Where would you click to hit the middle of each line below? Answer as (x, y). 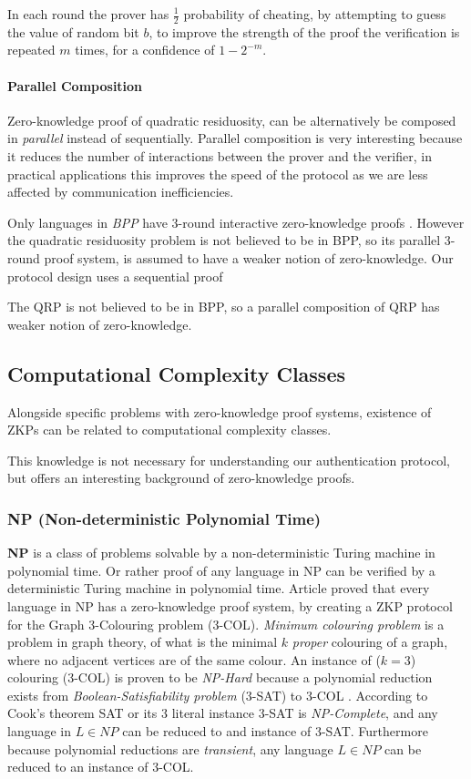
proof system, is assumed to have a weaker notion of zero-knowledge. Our (249, 257)
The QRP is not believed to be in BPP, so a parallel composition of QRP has (224, 307)
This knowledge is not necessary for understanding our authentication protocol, (229, 460)
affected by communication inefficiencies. (121, 192)
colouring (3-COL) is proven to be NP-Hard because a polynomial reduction (220, 677)
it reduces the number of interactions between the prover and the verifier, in (220, 156)
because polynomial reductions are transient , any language (170, 748)
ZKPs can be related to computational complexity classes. (169, 430)
